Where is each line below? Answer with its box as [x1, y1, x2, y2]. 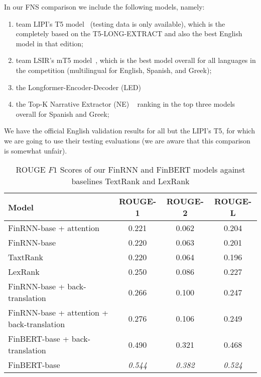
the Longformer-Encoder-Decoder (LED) [16, 82, 141, 92]
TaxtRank [8, 251, 44, 263]
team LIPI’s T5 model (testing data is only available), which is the [16, 18, 225, 29]
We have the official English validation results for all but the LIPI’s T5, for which [4, 125, 255, 136]
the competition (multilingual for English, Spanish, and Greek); [16, 64, 212, 75]
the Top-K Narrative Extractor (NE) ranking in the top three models [16, 99, 235, 109]
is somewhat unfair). [4, 145, 67, 156]
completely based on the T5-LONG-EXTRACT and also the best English [16, 28, 242, 39]
